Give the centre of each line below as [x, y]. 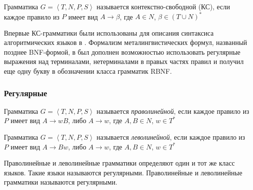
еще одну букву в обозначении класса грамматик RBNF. [88, 71]
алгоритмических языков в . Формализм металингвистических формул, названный [126, 42]
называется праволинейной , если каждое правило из [173, 111]
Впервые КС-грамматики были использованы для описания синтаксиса [109, 32]
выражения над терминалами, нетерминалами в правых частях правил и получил [124, 61]
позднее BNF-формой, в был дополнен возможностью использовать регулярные [122, 52]
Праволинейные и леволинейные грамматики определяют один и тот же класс [119, 163]
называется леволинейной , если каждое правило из [171, 137]
